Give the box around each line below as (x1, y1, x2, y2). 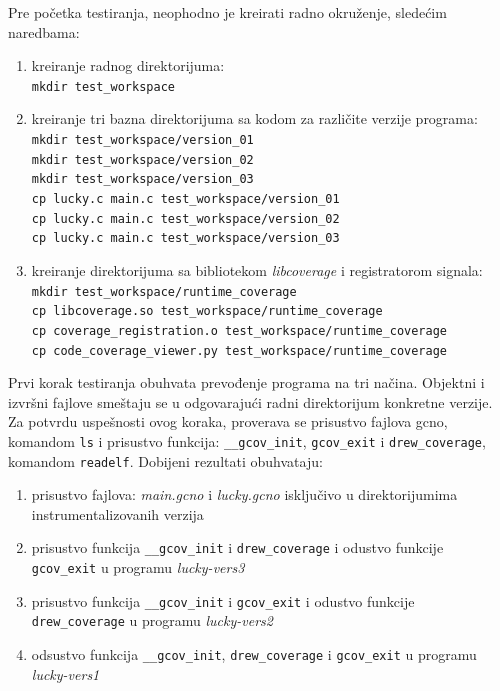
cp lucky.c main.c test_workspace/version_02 (31, 211, 340, 226)
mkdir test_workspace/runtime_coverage (31, 284, 297, 299)
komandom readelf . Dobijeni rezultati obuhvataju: (8, 450, 323, 471)
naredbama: (8, 21, 80, 42)
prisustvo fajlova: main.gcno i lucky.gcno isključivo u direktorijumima (31, 484, 458, 505)
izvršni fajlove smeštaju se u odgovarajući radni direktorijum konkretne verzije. (8, 391, 493, 412)
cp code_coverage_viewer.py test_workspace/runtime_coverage (31, 343, 448, 358)
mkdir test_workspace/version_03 (31, 172, 254, 187)
